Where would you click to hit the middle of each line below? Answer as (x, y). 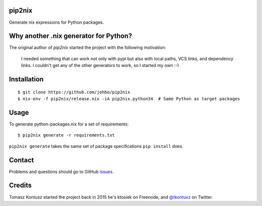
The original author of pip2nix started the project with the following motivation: (88, 48)
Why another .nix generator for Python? (71, 36)
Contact (21, 160)
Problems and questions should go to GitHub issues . (61, 172)
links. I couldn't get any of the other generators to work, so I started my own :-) (100, 65)
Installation (26, 79)
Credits (20, 185)
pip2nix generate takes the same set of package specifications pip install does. (96, 146)
